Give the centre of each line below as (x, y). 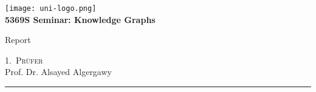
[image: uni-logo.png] (51, 8)
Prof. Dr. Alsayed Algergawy (58, 72)
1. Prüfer (24, 60)
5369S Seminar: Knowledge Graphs (80, 19)
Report (18, 40)
